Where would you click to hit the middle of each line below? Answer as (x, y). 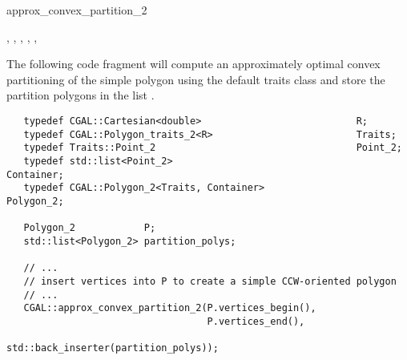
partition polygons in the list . (81, 95)
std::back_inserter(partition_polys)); (113, 348)
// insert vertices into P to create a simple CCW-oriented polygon (210, 281)
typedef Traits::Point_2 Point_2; (213, 148)
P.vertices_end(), (256, 321)
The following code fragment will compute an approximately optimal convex (193, 64)
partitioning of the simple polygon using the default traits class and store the (196, 79)
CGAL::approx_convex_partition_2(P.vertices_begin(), (170, 308)
